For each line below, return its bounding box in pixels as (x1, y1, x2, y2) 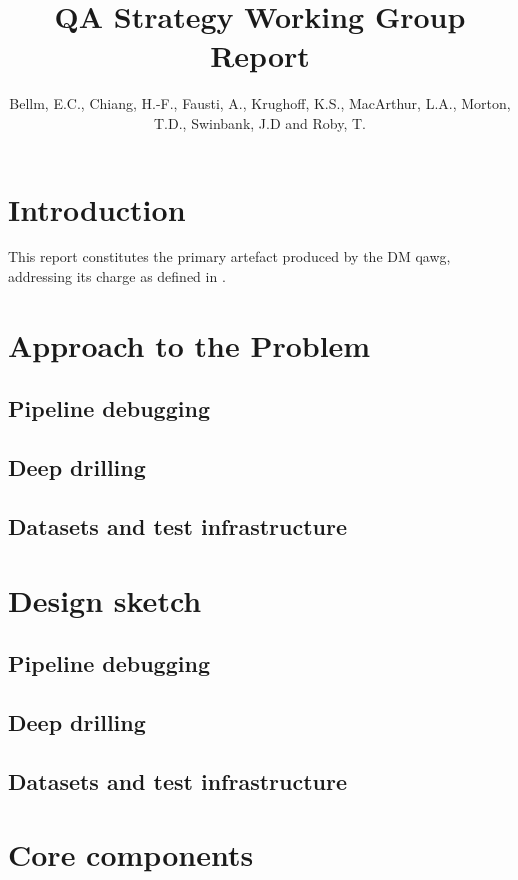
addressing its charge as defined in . (8, 266, 226, 287)
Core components (8, 834, 254, 875)
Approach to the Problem (8, 324, 371, 365)
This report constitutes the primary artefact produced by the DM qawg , (8, 246, 451, 267)
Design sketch (8, 579, 202, 620)
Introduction (8, 188, 186, 229)
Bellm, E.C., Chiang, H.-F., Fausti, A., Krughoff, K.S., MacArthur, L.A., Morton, (9, 93, 511, 114)
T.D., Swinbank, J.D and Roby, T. (154, 112, 366, 133)
